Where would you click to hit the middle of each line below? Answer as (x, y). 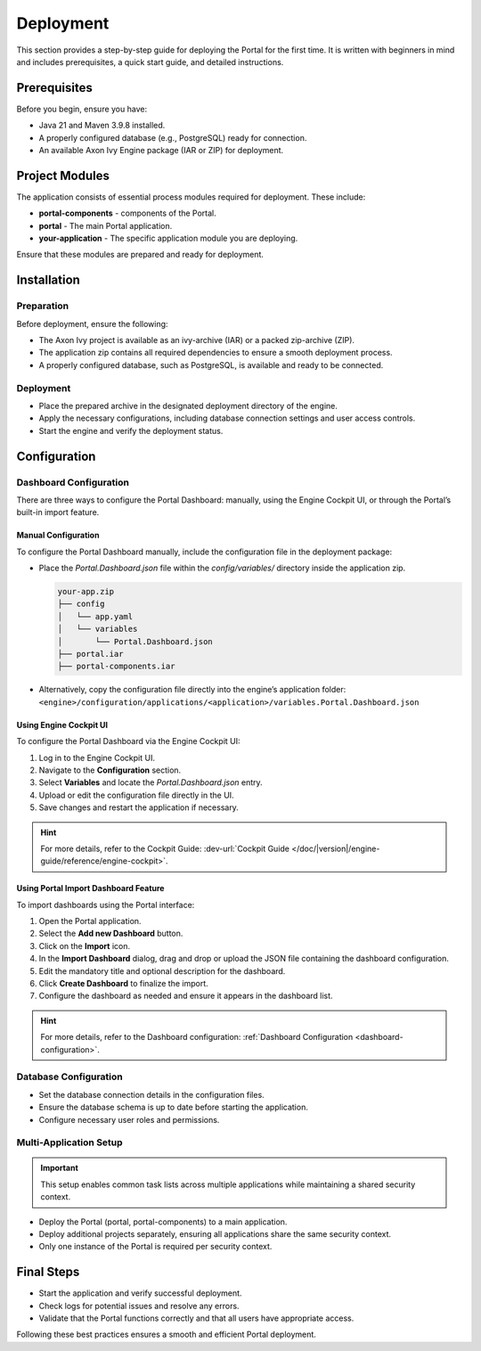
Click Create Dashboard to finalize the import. (123, 984)
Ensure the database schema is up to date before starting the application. (174, 1107)
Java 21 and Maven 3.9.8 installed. (102, 126)
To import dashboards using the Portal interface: (106, 905)
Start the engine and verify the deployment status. (131, 430)
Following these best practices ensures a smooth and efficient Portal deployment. (166, 1335)
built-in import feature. (58, 512)
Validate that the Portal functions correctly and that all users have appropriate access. (196, 1318)
